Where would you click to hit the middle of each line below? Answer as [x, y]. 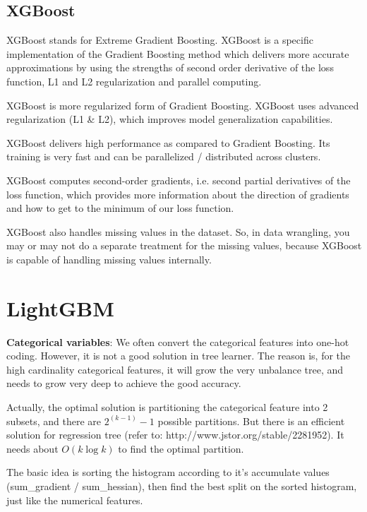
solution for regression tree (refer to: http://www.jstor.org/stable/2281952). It [175, 435]
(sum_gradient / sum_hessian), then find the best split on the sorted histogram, [182, 486]
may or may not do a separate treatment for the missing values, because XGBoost [184, 245]
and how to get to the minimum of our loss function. [120, 208]
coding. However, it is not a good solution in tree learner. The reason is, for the [179, 356]
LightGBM [60, 308]
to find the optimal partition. [181, 448]
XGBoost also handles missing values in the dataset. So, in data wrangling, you [178, 231]
